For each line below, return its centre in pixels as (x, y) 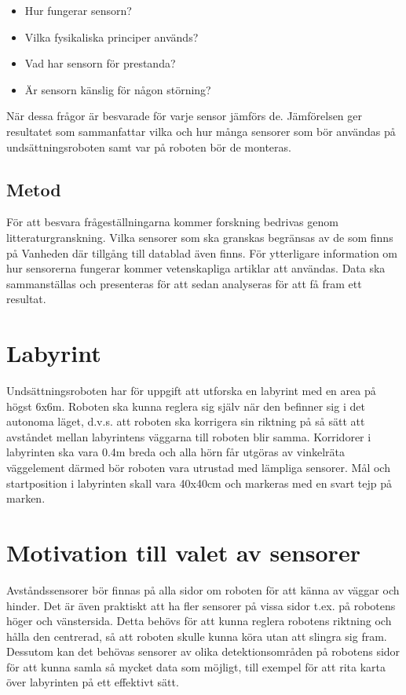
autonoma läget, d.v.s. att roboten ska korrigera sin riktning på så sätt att (186, 421)
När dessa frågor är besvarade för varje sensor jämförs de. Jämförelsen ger (185, 116)
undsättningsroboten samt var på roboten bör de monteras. (149, 146)
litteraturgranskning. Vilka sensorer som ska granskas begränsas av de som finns (200, 237)
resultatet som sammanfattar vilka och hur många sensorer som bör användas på (201, 131)
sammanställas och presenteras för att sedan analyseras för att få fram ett (184, 283)
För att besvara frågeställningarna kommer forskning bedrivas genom (172, 222)
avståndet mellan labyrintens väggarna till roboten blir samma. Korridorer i (189, 436)
